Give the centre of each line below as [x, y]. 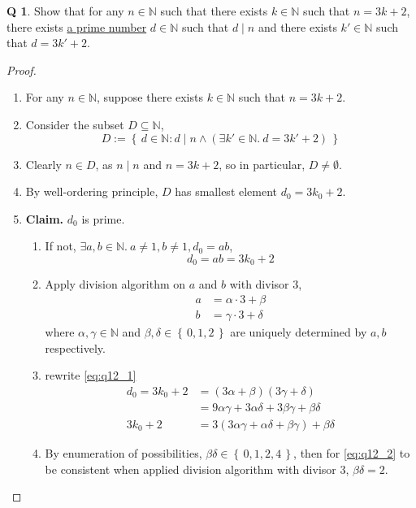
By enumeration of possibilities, [123, 452]
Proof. [22, 69]
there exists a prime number [77, 26]
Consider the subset [75, 124]
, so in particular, [262, 164]
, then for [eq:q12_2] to [352, 452]
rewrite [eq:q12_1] [91, 375]
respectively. [75, 347]
